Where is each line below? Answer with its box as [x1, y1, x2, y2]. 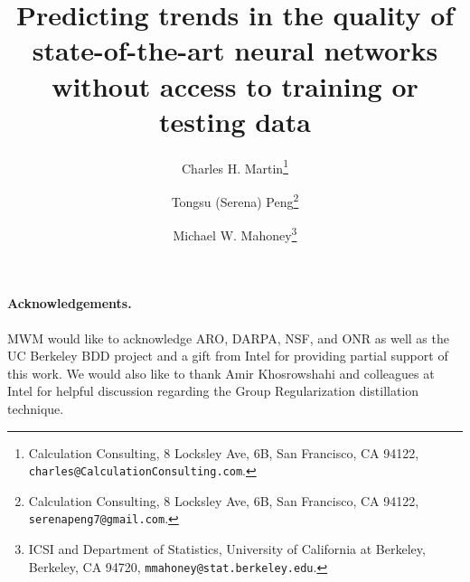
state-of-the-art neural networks [32, 32, 438, 69]
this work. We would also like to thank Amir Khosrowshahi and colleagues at [7, 363, 435, 382]
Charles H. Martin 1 [181, 155, 288, 177]
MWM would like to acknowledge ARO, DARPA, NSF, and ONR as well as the [7, 328, 449, 347]
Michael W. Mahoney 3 [173, 223, 297, 244]
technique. [7, 399, 64, 418]
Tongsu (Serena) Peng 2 [171, 189, 299, 211]
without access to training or [52, 67, 418, 104]
